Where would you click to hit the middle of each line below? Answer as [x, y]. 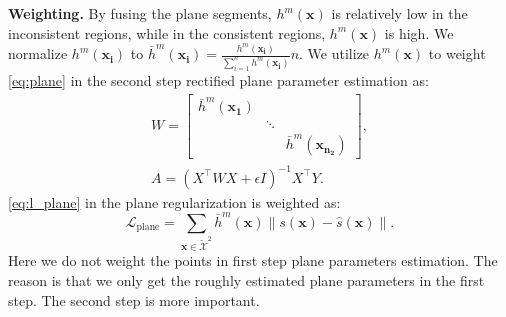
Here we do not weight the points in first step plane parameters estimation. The [253, 260]
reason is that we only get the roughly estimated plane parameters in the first [246, 280]
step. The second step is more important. [134, 299]
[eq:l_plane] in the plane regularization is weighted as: [174, 201]
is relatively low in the [399, 13]
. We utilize [334, 53]
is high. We [419, 32]
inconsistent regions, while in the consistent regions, [167, 32]
